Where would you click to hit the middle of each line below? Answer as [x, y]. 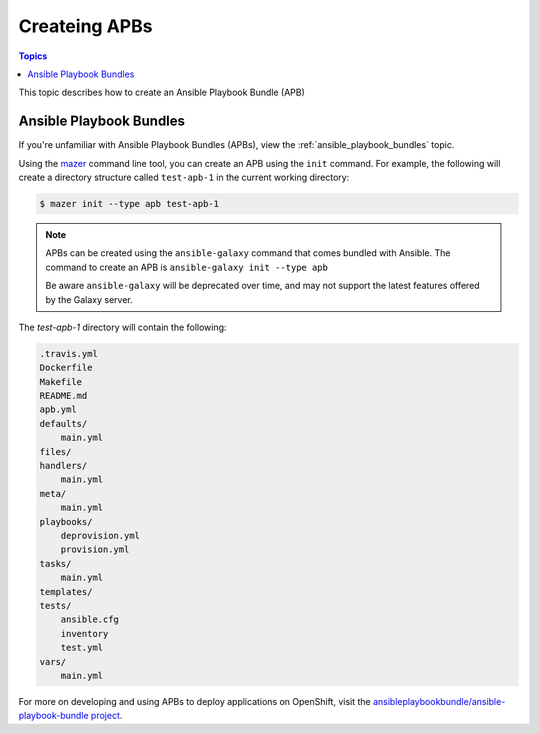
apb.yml [58, 409]
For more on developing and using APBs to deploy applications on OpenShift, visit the [195, 701]
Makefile [61, 381]
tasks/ [55, 563]
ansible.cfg [90, 619]
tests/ [55, 605]
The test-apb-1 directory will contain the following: [122, 327]
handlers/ [63, 466]
